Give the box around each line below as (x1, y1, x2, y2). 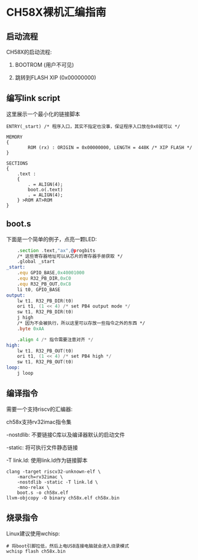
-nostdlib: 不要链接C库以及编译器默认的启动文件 (6, 431, 125, 438)
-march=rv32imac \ (17, 473, 63, 480)
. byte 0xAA (17, 325, 45, 331)
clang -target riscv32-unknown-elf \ (6, 469, 101, 475)
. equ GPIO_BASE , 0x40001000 (17, 270, 85, 276)
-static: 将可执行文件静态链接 (6, 443, 78, 451)
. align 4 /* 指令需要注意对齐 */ (17, 336, 94, 343)
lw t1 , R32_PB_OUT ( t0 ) (17, 348, 74, 354)
